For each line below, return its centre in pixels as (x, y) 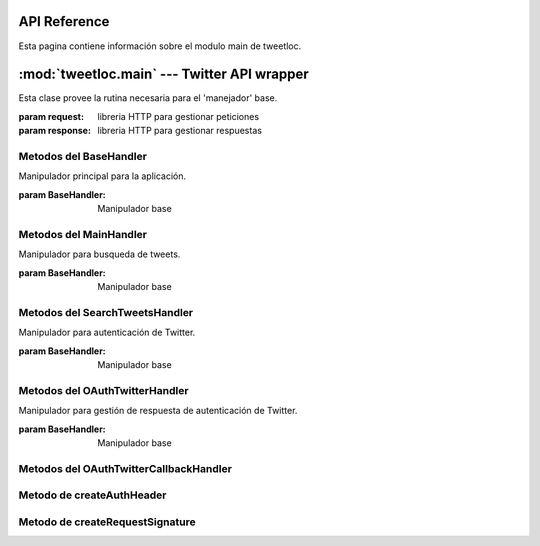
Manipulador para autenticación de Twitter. (107, 332)
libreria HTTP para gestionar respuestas (179, 131)
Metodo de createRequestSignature (107, 522)
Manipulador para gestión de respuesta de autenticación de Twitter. (158, 411)
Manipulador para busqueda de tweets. (99, 254)
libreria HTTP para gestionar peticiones (178, 116)
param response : (55, 131)
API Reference (64, 21)
